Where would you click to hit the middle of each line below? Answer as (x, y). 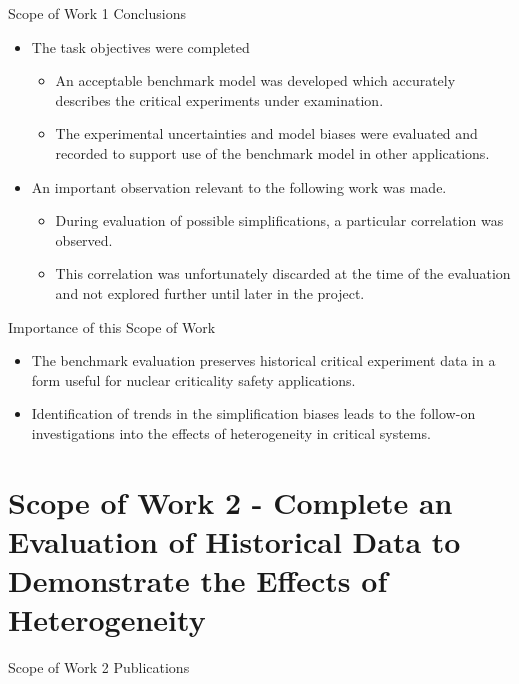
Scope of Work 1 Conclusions (97, 13)
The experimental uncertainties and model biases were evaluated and (266, 133)
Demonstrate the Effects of (198, 580)
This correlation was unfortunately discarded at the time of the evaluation (283, 273)
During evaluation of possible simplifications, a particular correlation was (279, 220)
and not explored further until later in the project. (210, 292)
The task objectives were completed (140, 46)
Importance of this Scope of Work (112, 326)
